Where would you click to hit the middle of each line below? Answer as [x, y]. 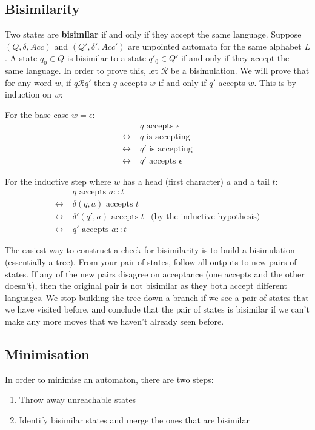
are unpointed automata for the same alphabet [215, 46]
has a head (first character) [173, 181]
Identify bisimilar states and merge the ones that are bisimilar [134, 419]
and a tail [251, 181]
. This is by [275, 82]
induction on [28, 94]
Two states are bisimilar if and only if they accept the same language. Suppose [153, 34]
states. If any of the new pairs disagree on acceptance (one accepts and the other [155, 273]
